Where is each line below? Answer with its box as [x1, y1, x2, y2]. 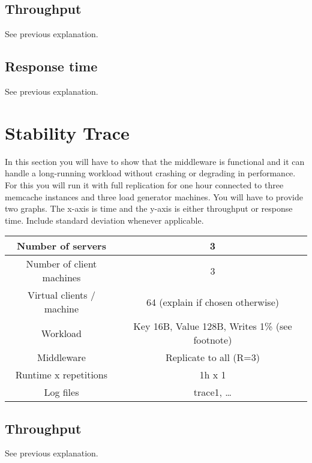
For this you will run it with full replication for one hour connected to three [5, 178, 284, 191]
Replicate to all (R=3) [165, 350, 260, 365]
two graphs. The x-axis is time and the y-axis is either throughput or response [5, 202, 293, 215]
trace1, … [193, 385, 232, 399]
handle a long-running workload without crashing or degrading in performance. [5, 167, 296, 179]
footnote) [193, 333, 232, 347]
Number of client [26, 257, 97, 271]
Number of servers [16, 239, 106, 253]
